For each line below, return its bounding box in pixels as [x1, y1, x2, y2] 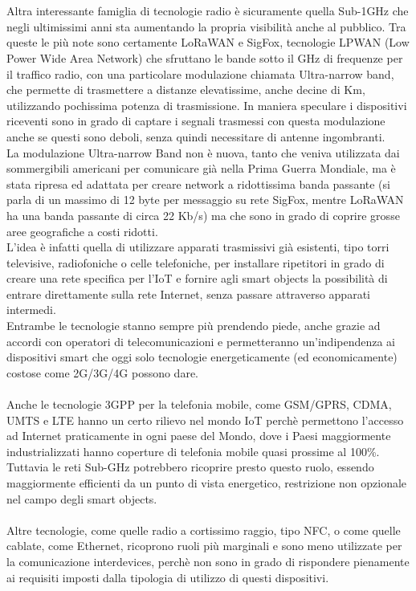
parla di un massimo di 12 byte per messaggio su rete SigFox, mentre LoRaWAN [6, 191, 404, 208]
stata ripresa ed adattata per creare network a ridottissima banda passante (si [6, 175, 390, 192]
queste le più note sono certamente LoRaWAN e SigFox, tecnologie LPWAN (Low [6, 34, 410, 51]
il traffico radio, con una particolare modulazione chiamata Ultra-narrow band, [6, 65, 394, 82]
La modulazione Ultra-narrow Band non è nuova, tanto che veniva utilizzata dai [6, 144, 400, 161]
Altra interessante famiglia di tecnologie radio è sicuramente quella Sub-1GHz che [6, 2, 409, 19]
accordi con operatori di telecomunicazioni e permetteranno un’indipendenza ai [6, 332, 396, 349]
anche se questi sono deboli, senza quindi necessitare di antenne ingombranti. [6, 128, 385, 145]
